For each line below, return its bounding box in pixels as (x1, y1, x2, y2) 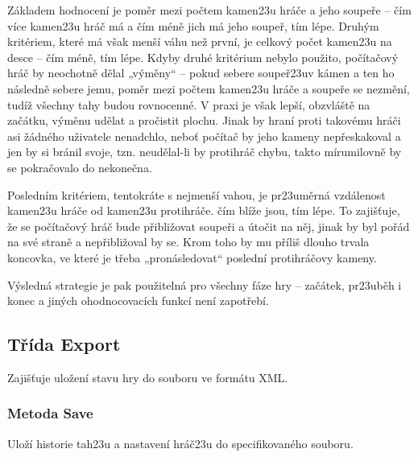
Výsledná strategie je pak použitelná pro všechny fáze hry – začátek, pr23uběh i (7, 276, 402, 293)
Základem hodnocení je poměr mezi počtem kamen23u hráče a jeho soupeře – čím (7, 2, 412, 18)
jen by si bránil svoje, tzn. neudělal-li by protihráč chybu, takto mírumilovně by (7, 143, 402, 160)
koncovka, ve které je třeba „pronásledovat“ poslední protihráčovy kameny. (7, 249, 377, 266)
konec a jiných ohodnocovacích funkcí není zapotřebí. (7, 292, 269, 309)
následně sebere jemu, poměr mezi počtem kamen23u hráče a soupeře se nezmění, (7, 80, 410, 97)
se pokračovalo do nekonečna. (7, 159, 152, 175)
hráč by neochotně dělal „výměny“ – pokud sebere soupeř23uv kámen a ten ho (7, 64, 395, 81)
